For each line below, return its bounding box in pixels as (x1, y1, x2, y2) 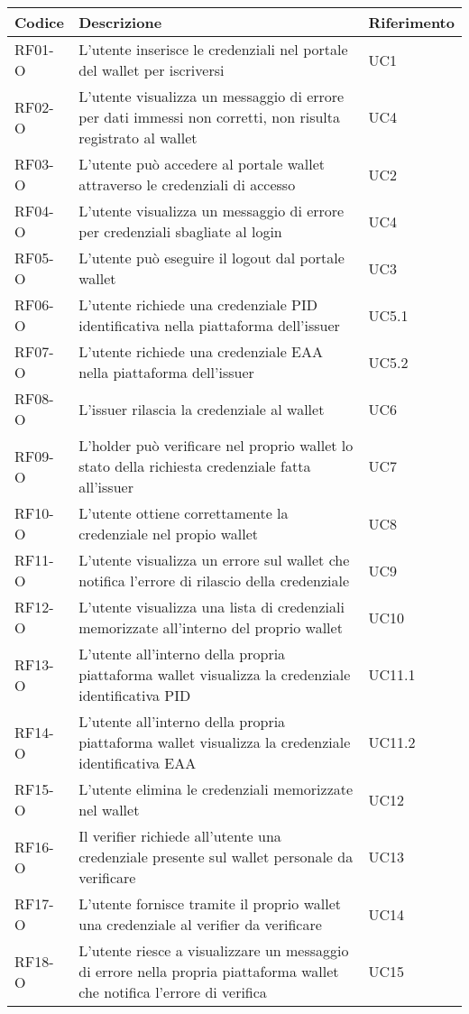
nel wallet (78, 799, 140, 820)
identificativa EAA (78, 752, 197, 773)
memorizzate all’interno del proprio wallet (78, 617, 343, 638)
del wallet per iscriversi (78, 60, 225, 80)
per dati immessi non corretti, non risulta (78, 106, 341, 127)
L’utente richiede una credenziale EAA (78, 341, 324, 362)
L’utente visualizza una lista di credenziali (78, 596, 345, 617)
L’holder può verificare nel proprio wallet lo (78, 435, 354, 456)
